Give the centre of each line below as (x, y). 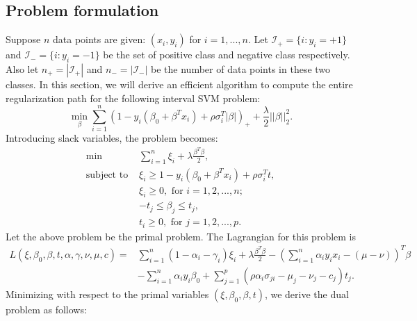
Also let (22, 69)
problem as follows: (46, 309)
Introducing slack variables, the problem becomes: (112, 138)
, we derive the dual (306, 294)
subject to (107, 175)
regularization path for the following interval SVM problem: (133, 98)
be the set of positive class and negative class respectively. (227, 55)
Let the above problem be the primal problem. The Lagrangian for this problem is (181, 236)
